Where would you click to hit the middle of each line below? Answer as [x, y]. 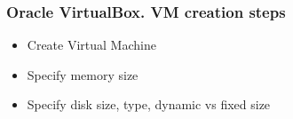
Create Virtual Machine [91, 45]
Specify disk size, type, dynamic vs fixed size [149, 104]
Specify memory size [83, 74]
